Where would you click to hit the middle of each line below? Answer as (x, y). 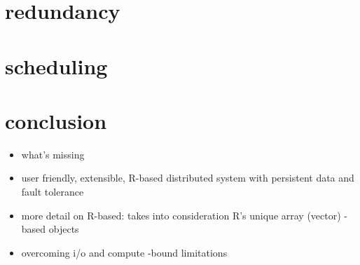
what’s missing (53, 154)
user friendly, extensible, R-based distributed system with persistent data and (188, 178)
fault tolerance (53, 192)
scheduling (56, 66)
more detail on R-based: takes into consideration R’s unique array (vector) (181, 215)
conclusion (56, 120)
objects (64, 229)
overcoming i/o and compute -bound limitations (124, 252)
